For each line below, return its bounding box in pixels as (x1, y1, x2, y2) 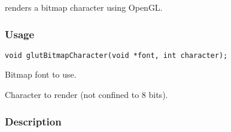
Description (5, 113, 62, 128)
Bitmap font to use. (5, 68, 77, 81)
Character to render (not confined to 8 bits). (5, 88, 168, 101)
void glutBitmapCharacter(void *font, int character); (5, 51, 228, 60)
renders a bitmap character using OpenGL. (5, 1, 163, 13)
